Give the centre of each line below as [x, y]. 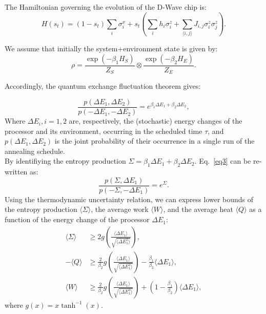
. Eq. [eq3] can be [223, 161]
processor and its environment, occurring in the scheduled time [104, 131]
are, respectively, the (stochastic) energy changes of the [156, 121]
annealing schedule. [35, 151]
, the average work [120, 209]
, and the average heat [198, 209]
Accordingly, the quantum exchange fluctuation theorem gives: [103, 86]
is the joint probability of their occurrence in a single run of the [155, 141]
